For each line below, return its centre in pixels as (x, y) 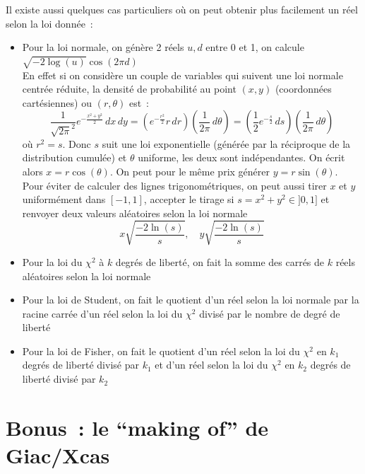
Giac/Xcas (58, 455)
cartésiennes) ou (57, 102)
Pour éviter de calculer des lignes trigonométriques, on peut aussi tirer (174, 185)
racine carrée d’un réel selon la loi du (102, 313)
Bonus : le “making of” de (137, 427)
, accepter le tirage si (189, 199)
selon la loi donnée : (49, 23)
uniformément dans (64, 199)
